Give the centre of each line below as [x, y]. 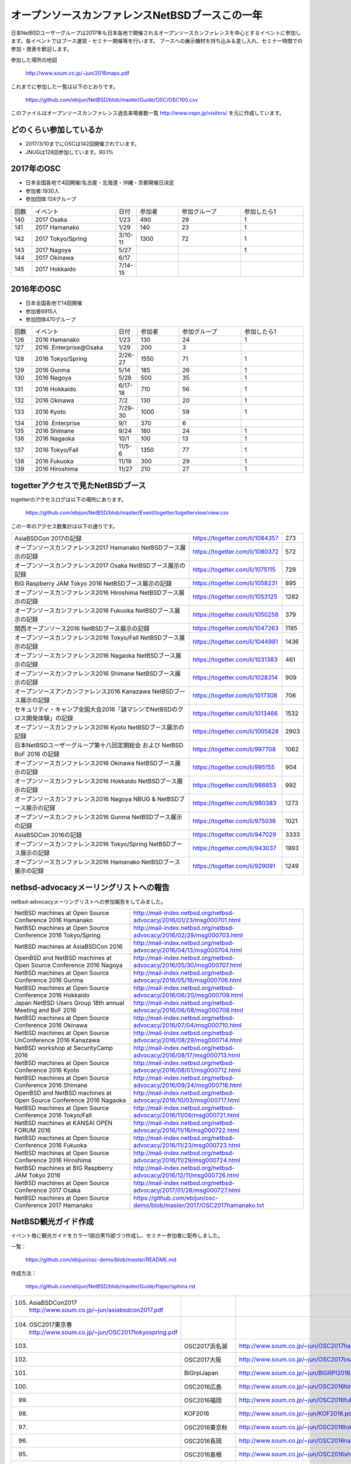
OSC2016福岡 [203, 1401]
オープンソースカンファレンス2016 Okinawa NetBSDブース [94, 763]
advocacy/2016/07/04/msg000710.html [187, 1025]
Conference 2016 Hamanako [54, 920]
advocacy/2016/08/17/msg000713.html [187, 1055]
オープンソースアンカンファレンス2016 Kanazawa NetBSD [94, 692]
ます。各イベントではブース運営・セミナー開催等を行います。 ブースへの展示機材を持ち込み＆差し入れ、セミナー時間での [157, 40]
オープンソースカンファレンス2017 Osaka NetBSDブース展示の [100, 566]
